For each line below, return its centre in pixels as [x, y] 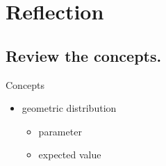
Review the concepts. [84, 55]
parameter [60, 131]
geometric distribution [69, 108]
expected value [70, 155]
